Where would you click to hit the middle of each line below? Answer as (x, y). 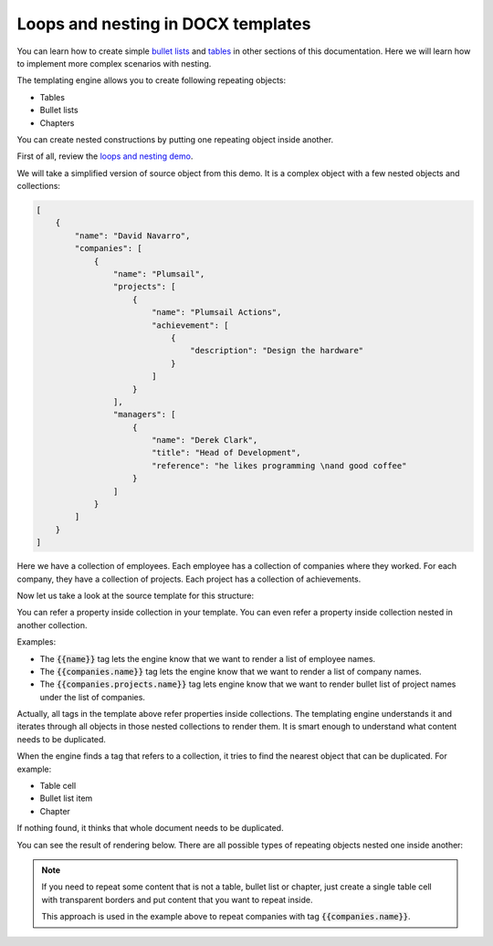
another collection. (52, 625)
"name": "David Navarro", (132, 236)
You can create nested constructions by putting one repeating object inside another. (175, 139)
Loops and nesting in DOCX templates (164, 24)
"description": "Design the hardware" (277, 351)
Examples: (37, 642)
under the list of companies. (93, 697)
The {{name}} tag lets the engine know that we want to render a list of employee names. (208, 658)
